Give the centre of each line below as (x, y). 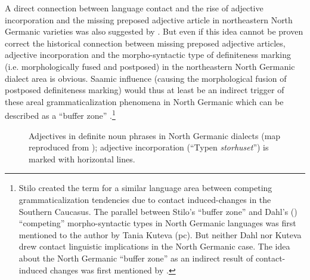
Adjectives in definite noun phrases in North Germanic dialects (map (155, 135)
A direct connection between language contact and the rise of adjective (134, 8)
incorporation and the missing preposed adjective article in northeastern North (149, 19)
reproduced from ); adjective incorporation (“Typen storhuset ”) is (149, 147)
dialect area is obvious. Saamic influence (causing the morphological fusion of (146, 78)
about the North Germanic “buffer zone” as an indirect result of (136, 258)
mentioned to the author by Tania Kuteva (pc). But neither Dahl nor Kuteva (160, 234)
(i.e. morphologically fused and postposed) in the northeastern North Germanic (150, 66)
